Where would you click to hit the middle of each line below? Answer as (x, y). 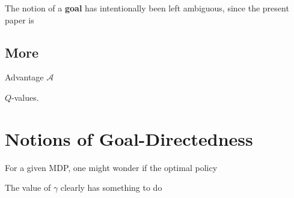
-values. (25, 97)
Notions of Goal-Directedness (129, 138)
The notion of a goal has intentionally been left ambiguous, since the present (147, 8)
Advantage (24, 77)
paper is (20, 19)
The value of (28, 187)
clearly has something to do (111, 187)
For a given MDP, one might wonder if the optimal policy (111, 167)
